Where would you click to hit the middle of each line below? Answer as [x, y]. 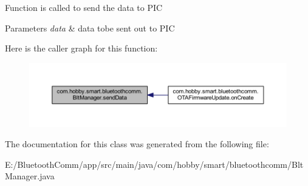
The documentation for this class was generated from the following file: [137, 144]
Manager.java [30, 176]
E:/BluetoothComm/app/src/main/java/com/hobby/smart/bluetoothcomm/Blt [154, 164]
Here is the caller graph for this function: [81, 48]
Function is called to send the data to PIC [84, 7]
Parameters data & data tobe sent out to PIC [90, 28]
